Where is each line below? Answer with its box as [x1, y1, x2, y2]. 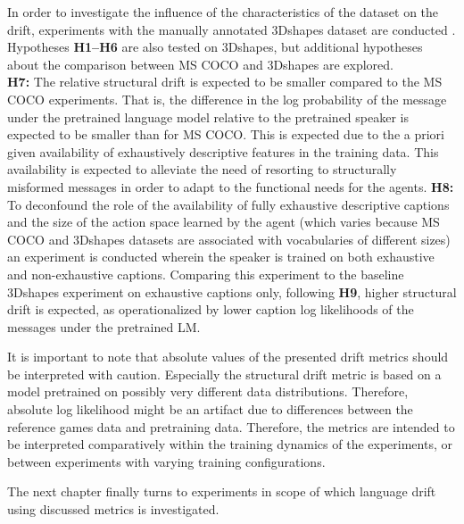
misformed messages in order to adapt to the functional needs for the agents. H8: [7, 177, 454, 195]
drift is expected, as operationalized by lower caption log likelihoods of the [7, 300, 414, 319]
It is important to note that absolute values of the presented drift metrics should [7, 347, 449, 366]
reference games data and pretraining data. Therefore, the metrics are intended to [7, 417, 455, 436]
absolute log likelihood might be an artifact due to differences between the [7, 400, 413, 419]
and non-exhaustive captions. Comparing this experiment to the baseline [7, 264, 404, 283]
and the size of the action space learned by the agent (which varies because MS [7, 212, 440, 231]
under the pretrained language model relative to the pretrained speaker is [7, 107, 410, 126]
